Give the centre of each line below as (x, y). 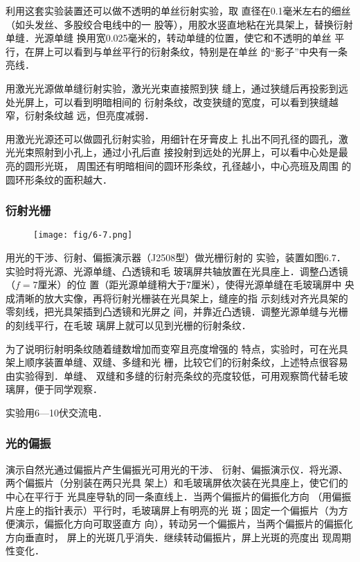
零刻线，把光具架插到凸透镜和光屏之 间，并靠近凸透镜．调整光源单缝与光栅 (177, 311)
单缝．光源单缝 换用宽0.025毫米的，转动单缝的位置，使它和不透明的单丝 (169, 38)
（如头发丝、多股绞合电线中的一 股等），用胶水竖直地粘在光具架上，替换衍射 (179, 24)
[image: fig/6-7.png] (83, 235)
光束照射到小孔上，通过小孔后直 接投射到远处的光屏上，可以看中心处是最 (181, 152)
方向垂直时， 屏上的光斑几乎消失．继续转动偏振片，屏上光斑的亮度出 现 (169, 537)
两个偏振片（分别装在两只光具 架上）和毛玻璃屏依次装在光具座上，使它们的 (177, 483)
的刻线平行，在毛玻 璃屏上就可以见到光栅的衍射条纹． (128, 325)
